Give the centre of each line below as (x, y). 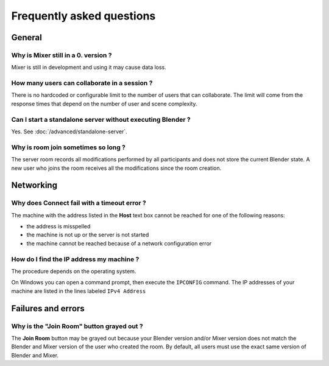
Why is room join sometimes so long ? (69, 147)
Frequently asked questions (83, 16)
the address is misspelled (58, 227)
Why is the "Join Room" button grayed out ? (77, 326)
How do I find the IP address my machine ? (75, 259)
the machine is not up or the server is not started (88, 235)
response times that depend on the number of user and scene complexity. (104, 104)
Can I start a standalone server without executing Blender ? (101, 119)
